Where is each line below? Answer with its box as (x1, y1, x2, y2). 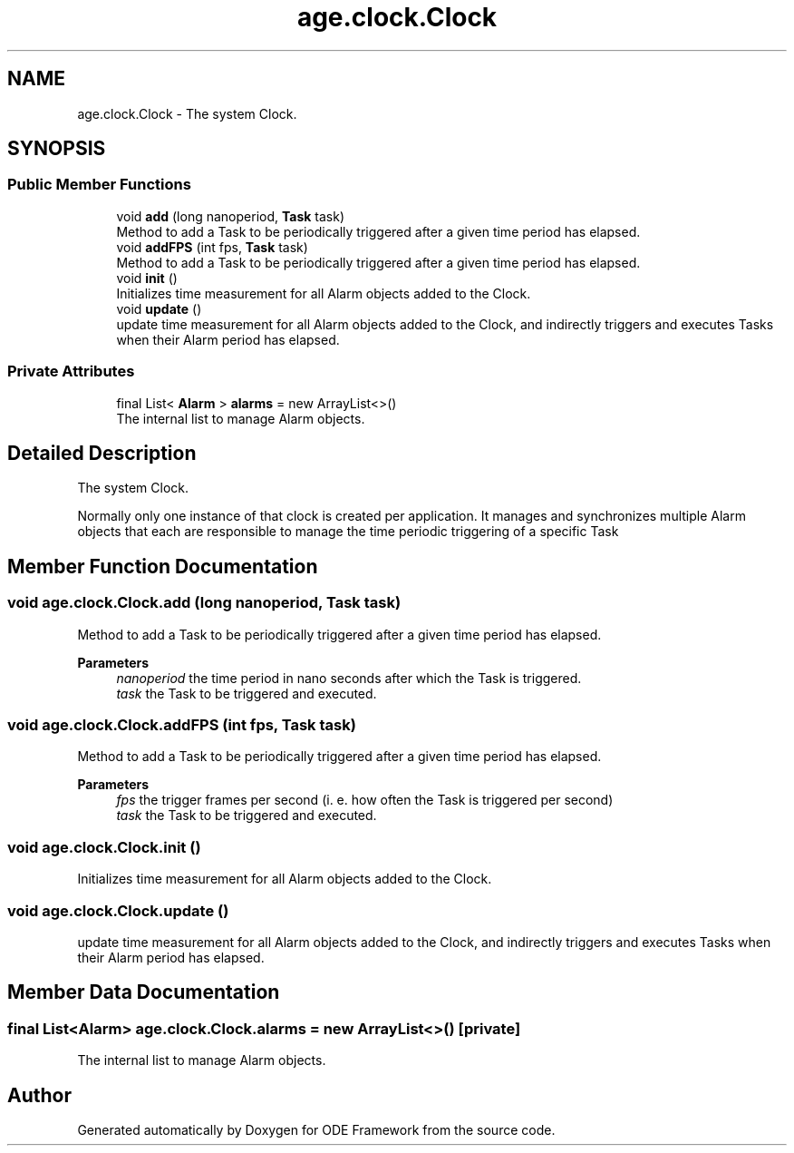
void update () (116, 300, 202, 317)
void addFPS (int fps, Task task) (116, 239, 308, 255)
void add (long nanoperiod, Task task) (116, 208, 345, 224)
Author (7, 1083, 72, 1107)
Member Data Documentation (7, 981, 280, 1004)
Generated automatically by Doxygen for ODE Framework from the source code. (77, 1121, 556, 1138)
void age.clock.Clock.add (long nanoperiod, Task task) (7, 593, 402, 612)
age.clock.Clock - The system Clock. (77, 105, 297, 122)
